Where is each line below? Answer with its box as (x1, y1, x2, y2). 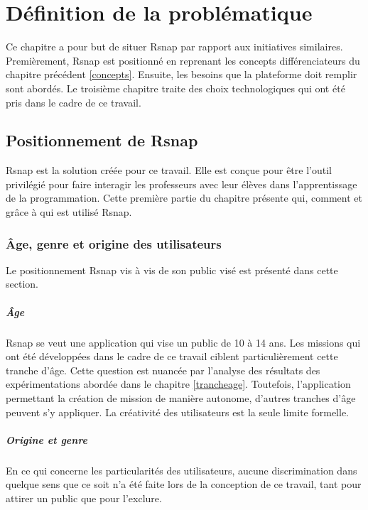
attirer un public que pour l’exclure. (6, 490, 162, 505)
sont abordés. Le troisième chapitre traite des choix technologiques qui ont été (6, 80, 345, 95)
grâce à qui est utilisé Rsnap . (6, 205, 132, 219)
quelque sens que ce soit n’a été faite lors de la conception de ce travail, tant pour (6, 477, 362, 492)
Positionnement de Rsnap (6, 129, 198, 151)
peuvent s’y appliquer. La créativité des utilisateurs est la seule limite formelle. (6, 404, 350, 419)
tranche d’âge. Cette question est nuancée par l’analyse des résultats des (6, 362, 320, 377)
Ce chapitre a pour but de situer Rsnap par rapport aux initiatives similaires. (6, 39, 343, 54)
